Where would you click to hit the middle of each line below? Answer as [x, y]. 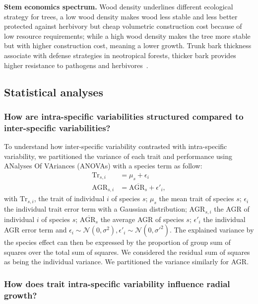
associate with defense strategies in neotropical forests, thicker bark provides [120, 55]
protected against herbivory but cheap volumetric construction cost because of [123, 26]
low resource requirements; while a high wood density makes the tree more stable [127, 36]
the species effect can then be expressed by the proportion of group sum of [117, 242]
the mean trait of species [196, 198]
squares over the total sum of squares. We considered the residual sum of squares [127, 252]
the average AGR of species [142, 219]
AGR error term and [35, 230]
